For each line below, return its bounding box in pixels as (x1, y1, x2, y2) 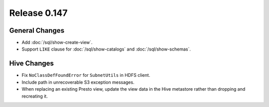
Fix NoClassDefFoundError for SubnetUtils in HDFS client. (21, 72, 150, 78)
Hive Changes (9, 59, 54, 68)
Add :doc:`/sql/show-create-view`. (21, 40, 93, 46)
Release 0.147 (9, 7, 68, 18)
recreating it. (21, 93, 48, 99)
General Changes (9, 26, 65, 35)
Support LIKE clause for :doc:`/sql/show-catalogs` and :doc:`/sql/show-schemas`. (21, 46, 191, 52)
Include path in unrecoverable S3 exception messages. (21, 79, 134, 85)
